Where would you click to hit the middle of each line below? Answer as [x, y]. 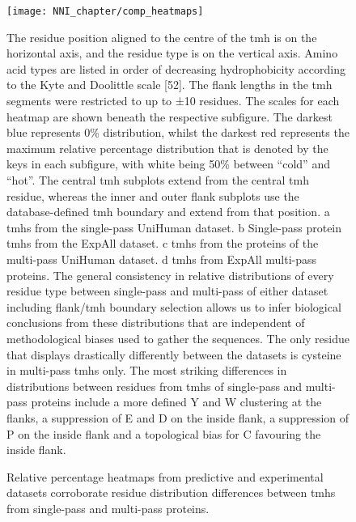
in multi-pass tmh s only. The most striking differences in [147, 370]
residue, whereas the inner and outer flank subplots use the [153, 195]
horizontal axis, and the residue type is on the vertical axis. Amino [172, 53]
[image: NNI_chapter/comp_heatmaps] [105, 11]
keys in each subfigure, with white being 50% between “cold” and [168, 164]
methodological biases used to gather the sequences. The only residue [178, 338]
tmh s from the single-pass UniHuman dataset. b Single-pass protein [174, 227]
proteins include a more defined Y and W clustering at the [176, 402]
